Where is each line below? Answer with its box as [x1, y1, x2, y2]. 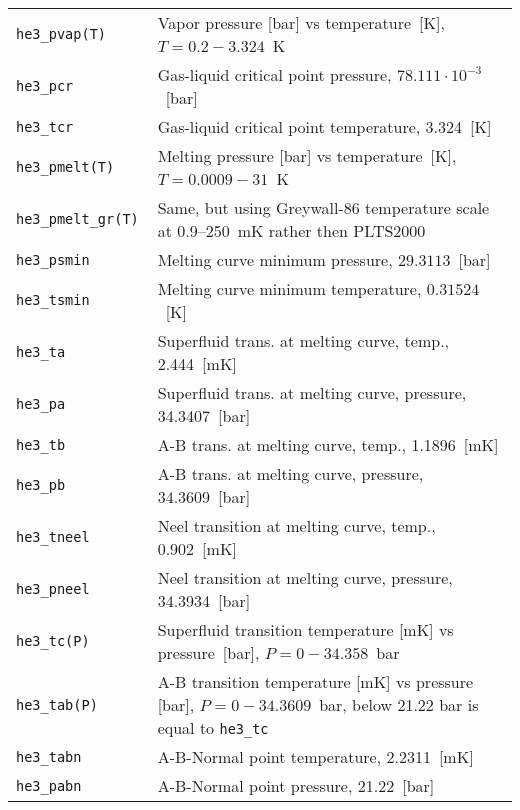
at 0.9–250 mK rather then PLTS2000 [157, 219, 426, 242]
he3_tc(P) [16, 633, 90, 649]
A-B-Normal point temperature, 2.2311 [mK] [157, 745, 474, 768]
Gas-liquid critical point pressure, [157, 63, 392, 86]
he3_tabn [16, 748, 82, 765]
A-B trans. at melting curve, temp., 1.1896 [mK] [157, 433, 499, 456]
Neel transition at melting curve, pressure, [157, 566, 453, 589]
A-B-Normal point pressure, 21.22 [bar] [157, 774, 435, 797]
